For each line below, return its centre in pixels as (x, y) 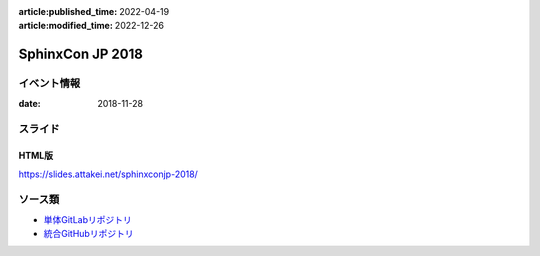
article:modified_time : (66, 26)
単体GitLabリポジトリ (87, 219)
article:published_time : (68, 11)
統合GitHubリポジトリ (88, 234)
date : (29, 103)
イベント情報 (49, 83)
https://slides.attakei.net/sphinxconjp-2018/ (108, 174)
